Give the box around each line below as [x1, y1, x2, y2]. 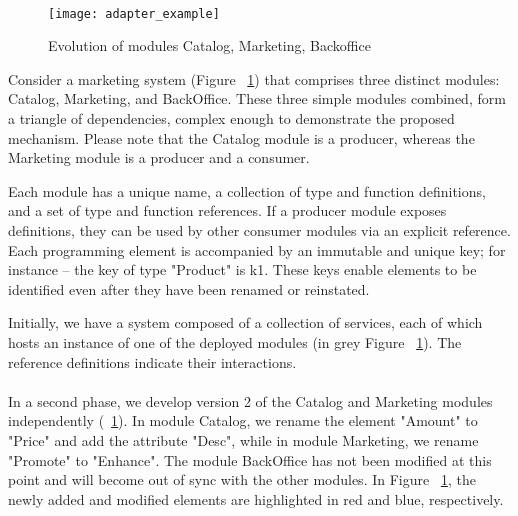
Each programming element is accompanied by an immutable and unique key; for [8, 239, 506, 260]
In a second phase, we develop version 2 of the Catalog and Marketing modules [8, 390, 493, 411]
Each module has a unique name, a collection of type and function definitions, [8, 180, 486, 201]
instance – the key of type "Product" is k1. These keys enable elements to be [8, 259, 477, 280]
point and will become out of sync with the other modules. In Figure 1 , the [8, 469, 476, 490]
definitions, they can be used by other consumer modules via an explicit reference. [8, 220, 511, 240]
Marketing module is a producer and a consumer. [8, 147, 310, 168]
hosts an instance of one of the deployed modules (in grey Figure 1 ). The [8, 331, 462, 352]
